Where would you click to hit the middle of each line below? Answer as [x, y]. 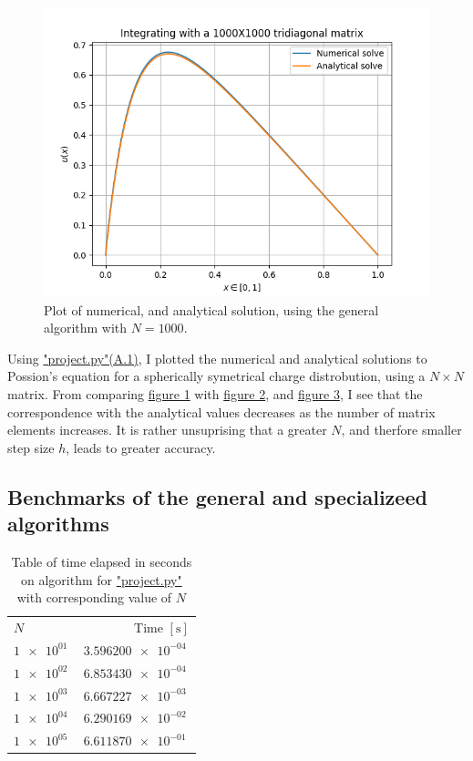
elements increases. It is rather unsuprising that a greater [167, 430]
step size [31, 447]
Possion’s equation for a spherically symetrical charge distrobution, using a [216, 376]
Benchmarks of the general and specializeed [217, 496]
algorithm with [86, 328]
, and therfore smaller [401, 430]
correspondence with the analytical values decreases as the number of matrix [221, 411]
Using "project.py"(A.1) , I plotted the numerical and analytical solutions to [217, 358]
